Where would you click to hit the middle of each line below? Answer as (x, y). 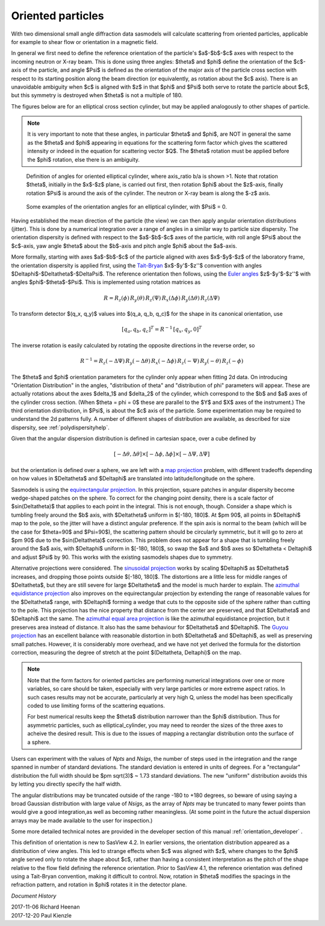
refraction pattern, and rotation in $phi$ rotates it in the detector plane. (99, 885)
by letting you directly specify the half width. (66, 784)
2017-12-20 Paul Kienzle (42, 915)
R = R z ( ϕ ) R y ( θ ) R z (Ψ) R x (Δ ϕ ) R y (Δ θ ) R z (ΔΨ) (162, 298)
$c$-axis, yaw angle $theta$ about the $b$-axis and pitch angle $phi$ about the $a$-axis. (124, 246)
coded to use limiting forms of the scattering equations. (96, 705)
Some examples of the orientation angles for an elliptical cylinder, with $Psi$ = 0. (127, 207)
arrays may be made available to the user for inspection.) (82, 820)
